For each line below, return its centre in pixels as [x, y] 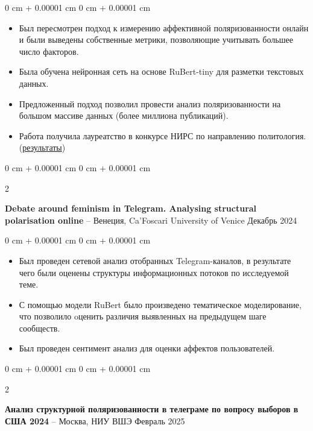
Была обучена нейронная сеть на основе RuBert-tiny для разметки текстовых [161, 71]
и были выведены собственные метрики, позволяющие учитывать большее [156, 39]
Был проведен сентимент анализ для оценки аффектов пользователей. [147, 348]
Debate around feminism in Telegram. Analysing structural [131, 208]
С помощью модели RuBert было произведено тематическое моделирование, [160, 304]
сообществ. [40, 328]
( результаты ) [42, 147]
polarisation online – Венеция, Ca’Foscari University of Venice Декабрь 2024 [151, 220]
